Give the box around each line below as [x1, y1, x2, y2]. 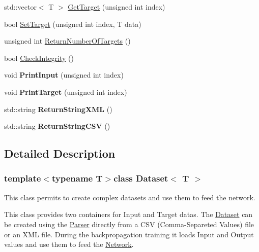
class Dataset [113, 172, 168, 185]
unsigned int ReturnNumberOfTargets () [4, 35, 131, 46]
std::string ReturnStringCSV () [4, 121, 110, 131]
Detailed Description [4, 146, 116, 161]
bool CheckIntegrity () [4, 52, 74, 63]
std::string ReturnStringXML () [4, 103, 112, 114]
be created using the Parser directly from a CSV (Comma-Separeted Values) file [4, 219, 254, 229]
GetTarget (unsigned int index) [68, 2, 165, 12]
